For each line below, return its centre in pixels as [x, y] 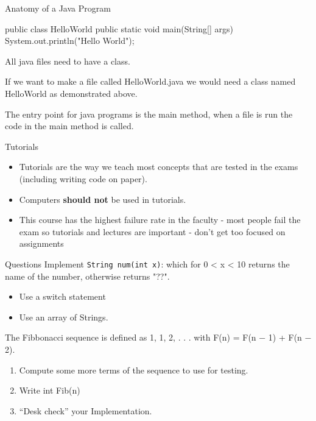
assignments [41, 243]
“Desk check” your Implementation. [86, 410]
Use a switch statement [62, 296]
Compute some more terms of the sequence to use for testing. [134, 370]
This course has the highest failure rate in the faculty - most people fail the [160, 220]
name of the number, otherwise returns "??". [87, 276]
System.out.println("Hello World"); [70, 41]
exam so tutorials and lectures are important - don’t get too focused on [152, 231]
